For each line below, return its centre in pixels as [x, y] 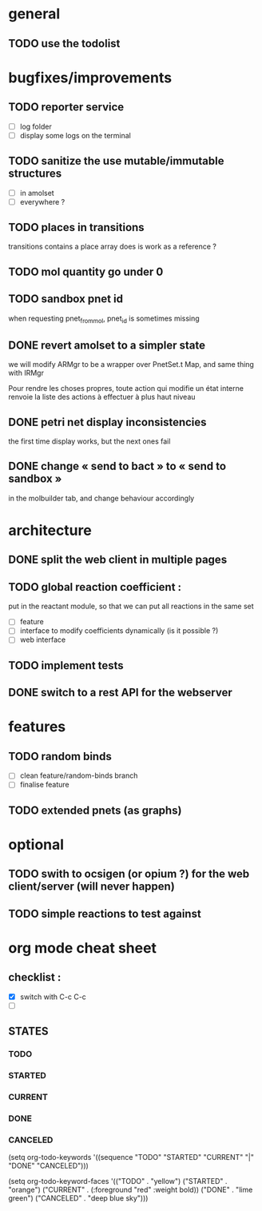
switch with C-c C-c [53, 997]
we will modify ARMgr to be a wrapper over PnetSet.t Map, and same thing [131, 364]
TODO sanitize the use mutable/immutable [116, 161]
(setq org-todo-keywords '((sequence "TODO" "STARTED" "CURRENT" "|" [131, 1157]
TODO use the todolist [64, 44]
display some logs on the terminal [75, 135]
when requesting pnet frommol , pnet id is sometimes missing [104, 319]
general [34, 14]
